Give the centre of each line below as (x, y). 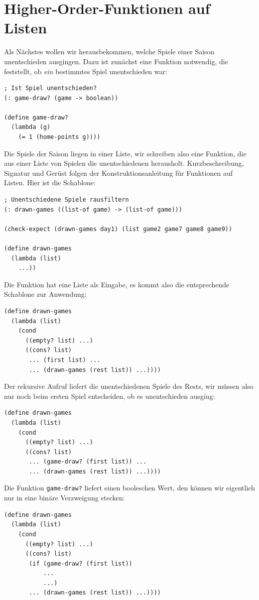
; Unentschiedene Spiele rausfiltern (66, 200)
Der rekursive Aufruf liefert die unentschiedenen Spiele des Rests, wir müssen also (129, 386)
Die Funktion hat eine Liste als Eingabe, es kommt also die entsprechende (117, 284)
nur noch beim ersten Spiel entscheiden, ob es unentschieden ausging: (110, 396)
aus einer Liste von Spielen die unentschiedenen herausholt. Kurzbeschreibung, (124, 163)
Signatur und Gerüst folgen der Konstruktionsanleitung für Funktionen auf (118, 173)
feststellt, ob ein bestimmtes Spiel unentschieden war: (86, 71)
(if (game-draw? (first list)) (81, 563)
